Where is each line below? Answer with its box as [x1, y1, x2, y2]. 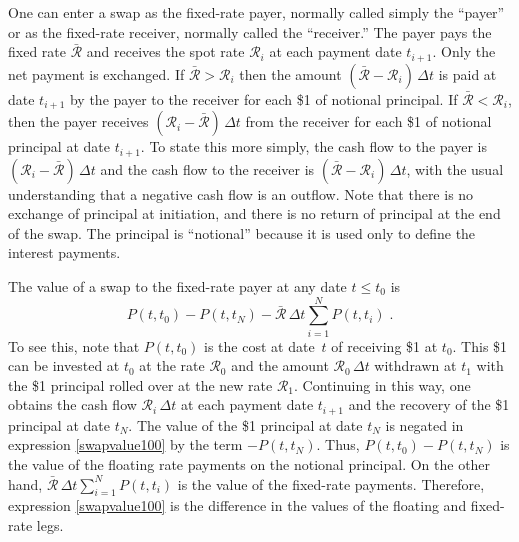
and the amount [231, 355, 329, 376]
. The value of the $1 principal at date [128, 414, 363, 435]
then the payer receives [8, 111, 149, 132]
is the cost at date [204, 335, 315, 356]
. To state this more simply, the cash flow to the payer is [140, 136, 487, 157]
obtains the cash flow [8, 394, 137, 415]
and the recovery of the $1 [348, 394, 510, 415]
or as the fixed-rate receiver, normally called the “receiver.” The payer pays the [8, 21, 492, 42]
